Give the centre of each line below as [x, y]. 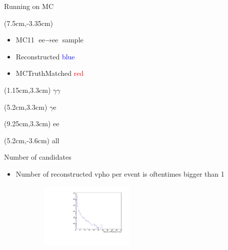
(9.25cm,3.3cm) [27, 124]
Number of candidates [38, 157]
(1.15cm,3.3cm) [27, 90]
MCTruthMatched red [50, 73]
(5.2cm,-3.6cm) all [32, 140]
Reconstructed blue [45, 56]
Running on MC [29, 6]
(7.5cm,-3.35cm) [28, 23]
